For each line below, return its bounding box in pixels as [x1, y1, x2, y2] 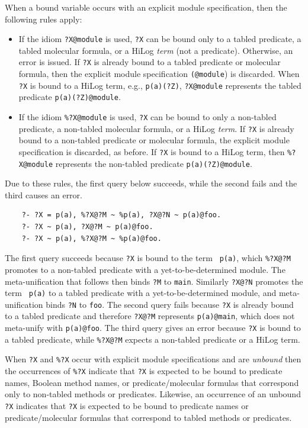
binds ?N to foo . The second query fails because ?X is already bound [46, 298, 294, 310]
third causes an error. [5, 188, 82, 201]
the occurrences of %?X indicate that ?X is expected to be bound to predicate [5, 365, 283, 377]
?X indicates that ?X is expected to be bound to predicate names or [5, 399, 249, 411]
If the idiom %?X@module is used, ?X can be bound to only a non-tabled [18, 111, 277, 123]
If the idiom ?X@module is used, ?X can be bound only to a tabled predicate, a [18, 33, 301, 45]
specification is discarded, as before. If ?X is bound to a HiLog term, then [18, 145, 285, 157]
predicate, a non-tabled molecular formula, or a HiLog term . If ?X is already [18, 122, 294, 134]
